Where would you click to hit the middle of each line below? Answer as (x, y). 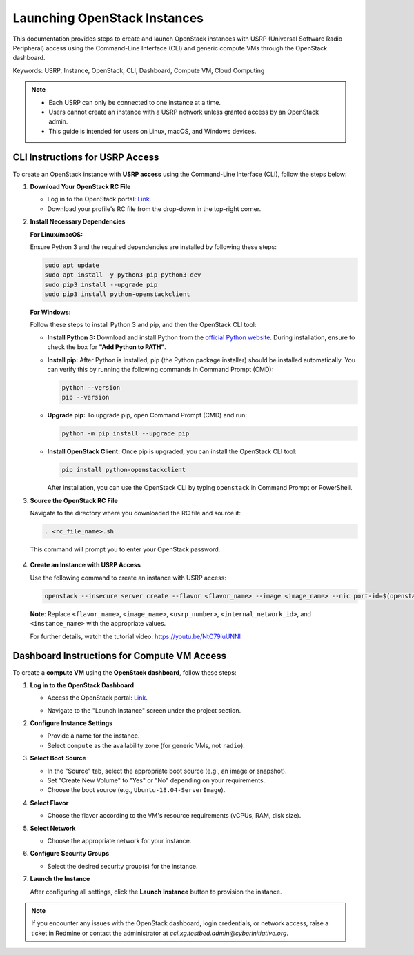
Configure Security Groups (70, 854)
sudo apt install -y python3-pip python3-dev (123, 275)
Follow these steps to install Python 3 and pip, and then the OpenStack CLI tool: (143, 325)
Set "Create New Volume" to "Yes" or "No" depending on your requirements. (156, 780)
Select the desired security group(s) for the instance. (122, 866)
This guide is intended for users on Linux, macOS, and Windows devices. (152, 131)
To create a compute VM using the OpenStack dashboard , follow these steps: (125, 672)
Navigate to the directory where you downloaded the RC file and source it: (136, 513)
